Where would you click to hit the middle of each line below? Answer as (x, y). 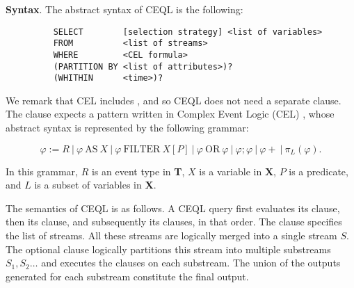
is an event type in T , (138, 171)
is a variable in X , (238, 171)
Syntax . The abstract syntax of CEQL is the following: (124, 9)
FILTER (142, 149)
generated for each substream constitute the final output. (127, 276)
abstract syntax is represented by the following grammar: (127, 128)
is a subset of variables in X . (95, 185)
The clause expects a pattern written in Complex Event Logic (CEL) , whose (170, 114)
